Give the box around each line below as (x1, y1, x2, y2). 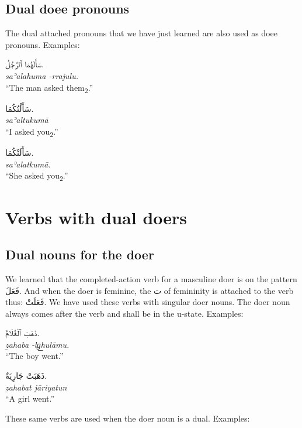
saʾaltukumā (5, 114, 48, 126)
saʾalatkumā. (5, 157, 51, 170)
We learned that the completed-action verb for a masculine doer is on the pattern (5, 272, 297, 285)
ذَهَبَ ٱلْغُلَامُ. (5, 327, 40, 339)
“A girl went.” (5, 392, 55, 405)
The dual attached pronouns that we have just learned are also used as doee (5, 27, 277, 39)
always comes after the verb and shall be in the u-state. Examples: (5, 307, 244, 319)
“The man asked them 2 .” (5, 81, 93, 95)
